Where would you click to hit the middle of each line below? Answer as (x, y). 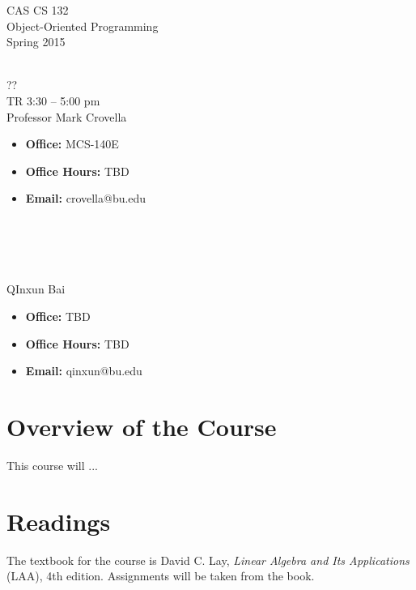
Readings (59, 521)
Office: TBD (58, 316)
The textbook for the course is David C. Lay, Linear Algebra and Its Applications (208, 560)
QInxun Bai (36, 289)
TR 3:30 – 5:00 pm (53, 100)
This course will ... (52, 465)
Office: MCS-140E (72, 144)
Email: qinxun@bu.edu (84, 371)
